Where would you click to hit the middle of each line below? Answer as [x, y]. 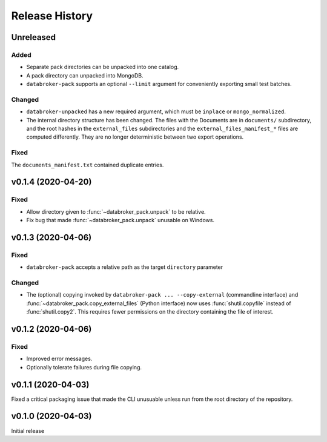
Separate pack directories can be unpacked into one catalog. [103, 67]
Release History [52, 16]
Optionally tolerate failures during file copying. [84, 367]
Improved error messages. [59, 359]
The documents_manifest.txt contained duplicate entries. [88, 165]
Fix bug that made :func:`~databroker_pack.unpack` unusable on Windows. [121, 220]
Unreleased [34, 37]
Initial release [28, 430]
